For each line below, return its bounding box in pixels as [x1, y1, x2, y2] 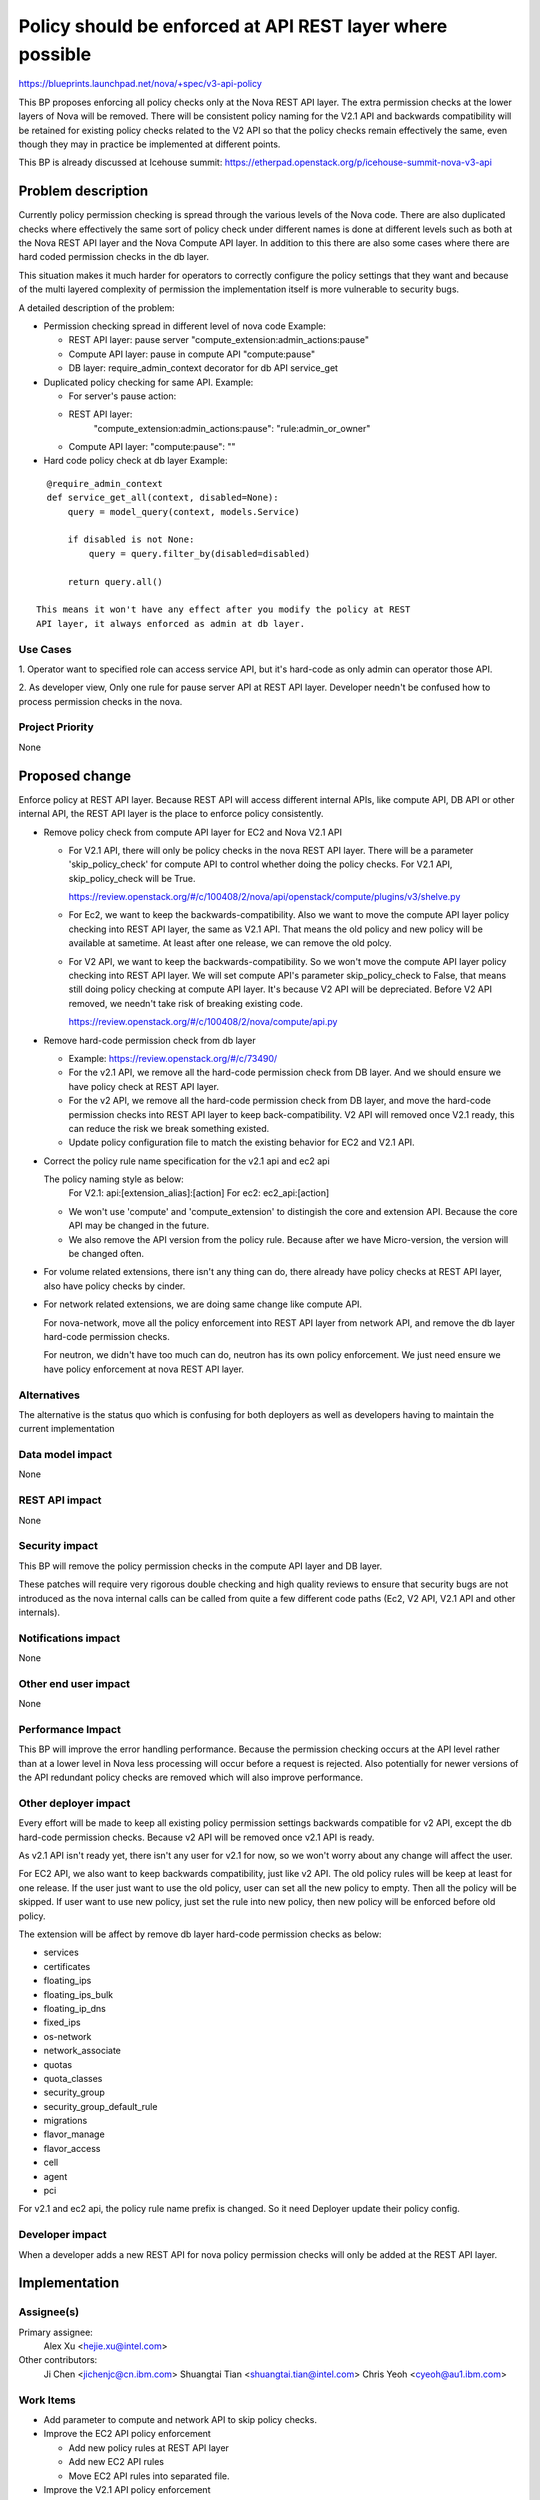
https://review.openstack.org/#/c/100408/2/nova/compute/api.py [68, 1016, 338, 1028]
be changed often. [68, 1248, 145, 1260]
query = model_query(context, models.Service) [67, 506, 300, 517]
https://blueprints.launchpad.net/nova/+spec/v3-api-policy [18, 78, 262, 90]
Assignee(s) [18, 2305, 80, 2319]
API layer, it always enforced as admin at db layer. [36, 618, 305, 629]
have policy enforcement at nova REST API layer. [43, 1363, 245, 1375]
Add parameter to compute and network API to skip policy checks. [43, 2414, 317, 2426]
